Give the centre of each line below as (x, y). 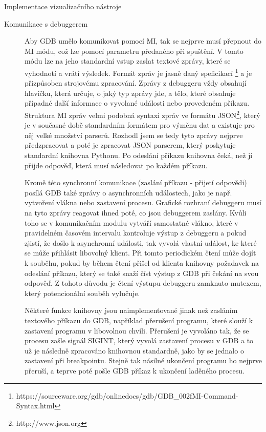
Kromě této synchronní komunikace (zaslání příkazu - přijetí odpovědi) (136, 182)
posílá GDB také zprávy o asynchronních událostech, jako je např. (128, 192)
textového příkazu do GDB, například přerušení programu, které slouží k (139, 320)
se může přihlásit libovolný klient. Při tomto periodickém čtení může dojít (140, 253)
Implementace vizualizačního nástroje (63, 6)
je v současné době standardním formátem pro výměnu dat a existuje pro (140, 125)
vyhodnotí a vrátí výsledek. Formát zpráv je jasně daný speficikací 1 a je (138, 72)
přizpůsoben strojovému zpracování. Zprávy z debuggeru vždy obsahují (136, 83)
